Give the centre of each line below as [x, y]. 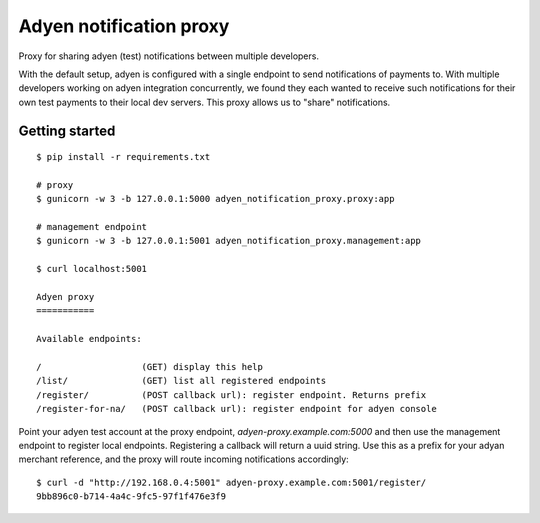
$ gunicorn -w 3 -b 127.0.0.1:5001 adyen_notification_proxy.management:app [229, 241]
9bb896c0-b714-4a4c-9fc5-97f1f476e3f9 [131, 496]
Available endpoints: [89, 339]
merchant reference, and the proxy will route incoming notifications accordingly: [183, 459]
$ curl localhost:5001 [92, 269]
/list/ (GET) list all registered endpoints [181, 381]
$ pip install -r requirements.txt [123, 157]
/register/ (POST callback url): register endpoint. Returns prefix [231, 394]
